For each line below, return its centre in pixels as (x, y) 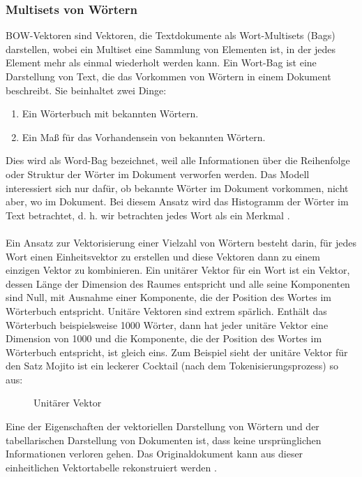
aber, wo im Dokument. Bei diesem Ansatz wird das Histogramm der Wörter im (177, 201)
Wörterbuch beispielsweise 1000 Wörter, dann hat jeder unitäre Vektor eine (167, 324)
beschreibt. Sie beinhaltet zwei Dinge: (86, 90)
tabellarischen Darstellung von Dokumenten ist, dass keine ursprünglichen (164, 440)
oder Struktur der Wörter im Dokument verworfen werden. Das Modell (158, 174)
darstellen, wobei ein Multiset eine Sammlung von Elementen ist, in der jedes (171, 49)
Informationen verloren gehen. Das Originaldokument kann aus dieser (154, 454)
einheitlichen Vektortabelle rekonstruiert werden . (111, 467)
